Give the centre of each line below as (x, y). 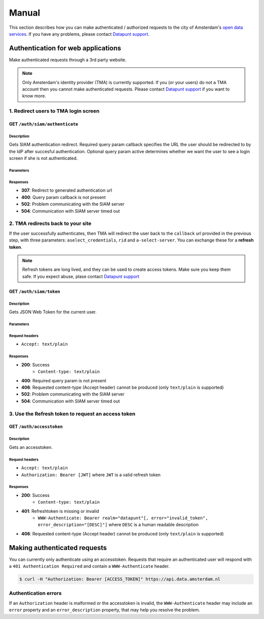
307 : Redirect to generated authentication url (67, 190)
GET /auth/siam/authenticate (44, 124)
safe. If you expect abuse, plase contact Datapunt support (81, 276)
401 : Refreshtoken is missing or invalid (60, 511)
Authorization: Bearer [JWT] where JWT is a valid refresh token (91, 475)
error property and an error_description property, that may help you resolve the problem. (105, 610)
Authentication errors (35, 593)
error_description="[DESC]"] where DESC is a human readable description (118, 525)
